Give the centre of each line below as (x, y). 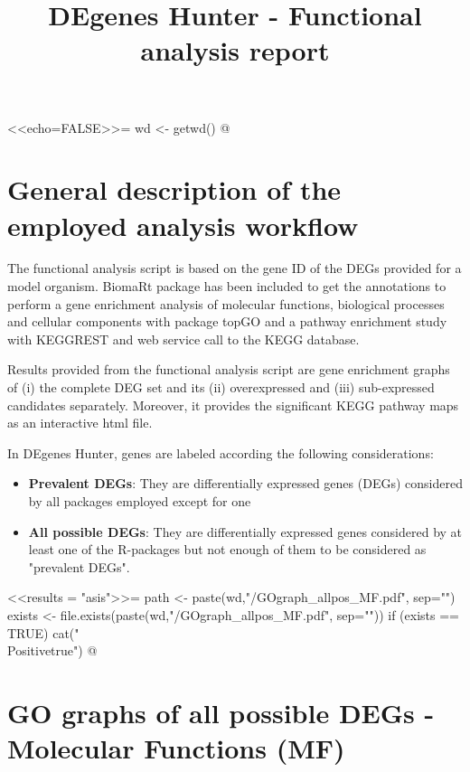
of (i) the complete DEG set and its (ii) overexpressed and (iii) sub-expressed (221, 387)
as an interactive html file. (80, 423)
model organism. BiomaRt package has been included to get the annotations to (227, 286)
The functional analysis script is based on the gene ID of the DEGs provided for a (235, 268)
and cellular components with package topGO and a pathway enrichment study (227, 321)
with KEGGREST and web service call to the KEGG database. (183, 339)
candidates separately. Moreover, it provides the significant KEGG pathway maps (233, 405)
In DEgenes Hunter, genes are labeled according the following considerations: (221, 452)
